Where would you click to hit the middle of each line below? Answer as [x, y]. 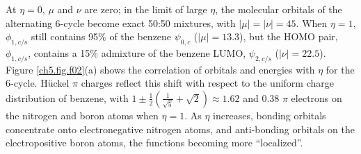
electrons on [316, 97]
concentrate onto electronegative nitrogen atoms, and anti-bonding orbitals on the [180, 129]
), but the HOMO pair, [289, 36]
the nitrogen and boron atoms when [82, 115]
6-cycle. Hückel [38, 83]
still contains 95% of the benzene [101, 36]
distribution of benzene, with [67, 97]
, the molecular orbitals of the [279, 9]
